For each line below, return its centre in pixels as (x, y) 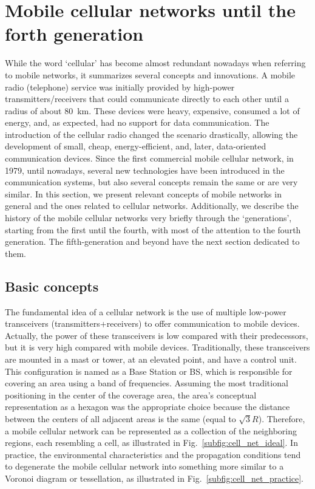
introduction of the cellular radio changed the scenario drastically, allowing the (151, 134)
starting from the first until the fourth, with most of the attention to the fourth (153, 229)
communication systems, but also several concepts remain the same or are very (151, 182)
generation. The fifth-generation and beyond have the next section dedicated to (152, 241)
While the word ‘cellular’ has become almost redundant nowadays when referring (155, 63)
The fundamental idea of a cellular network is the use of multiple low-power (146, 311)
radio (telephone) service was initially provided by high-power (120, 87)
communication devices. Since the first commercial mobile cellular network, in (149, 158)
